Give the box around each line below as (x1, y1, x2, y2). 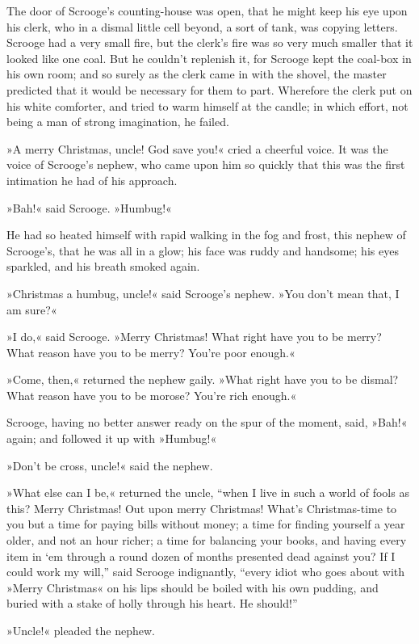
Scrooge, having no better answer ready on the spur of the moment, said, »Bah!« (6, 414, 408, 431)
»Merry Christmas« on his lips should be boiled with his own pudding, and (6, 579, 379, 596)
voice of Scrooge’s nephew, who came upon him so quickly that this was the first (6, 156, 405, 173)
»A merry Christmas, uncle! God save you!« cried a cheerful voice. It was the (6, 140, 388, 157)
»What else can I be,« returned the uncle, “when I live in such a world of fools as (6, 484, 409, 501)
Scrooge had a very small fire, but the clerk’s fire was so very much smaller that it (6, 34, 413, 51)
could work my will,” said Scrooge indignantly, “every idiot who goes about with (6, 563, 405, 580)
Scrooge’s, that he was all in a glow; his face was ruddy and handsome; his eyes (6, 242, 399, 259)
